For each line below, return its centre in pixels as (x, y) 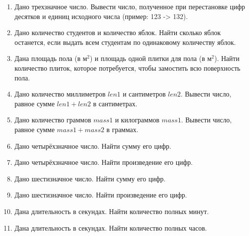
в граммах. (123, 129)
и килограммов (137, 120)
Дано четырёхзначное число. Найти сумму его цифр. (93, 146)
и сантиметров (144, 94)
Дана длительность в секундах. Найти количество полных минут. (112, 211)
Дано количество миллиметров (60, 94)
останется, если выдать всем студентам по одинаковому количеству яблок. (125, 42)
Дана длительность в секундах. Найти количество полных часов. (111, 227)
